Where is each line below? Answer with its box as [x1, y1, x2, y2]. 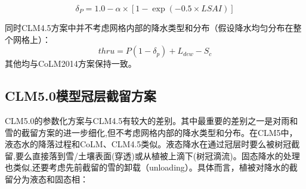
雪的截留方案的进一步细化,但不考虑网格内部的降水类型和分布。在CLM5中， [5, 126, 298, 138]
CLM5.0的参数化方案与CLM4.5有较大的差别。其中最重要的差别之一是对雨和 [5, 114, 298, 126]
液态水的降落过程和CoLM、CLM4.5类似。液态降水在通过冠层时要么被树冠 [5, 138, 292, 150]
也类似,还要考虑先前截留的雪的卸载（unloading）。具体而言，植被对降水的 [5, 161, 289, 173]
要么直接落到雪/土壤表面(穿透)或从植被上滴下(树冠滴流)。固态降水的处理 [15, 149, 300, 162]
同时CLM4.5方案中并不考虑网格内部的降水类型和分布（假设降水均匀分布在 [5, 21, 293, 33]
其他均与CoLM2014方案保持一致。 [5, 57, 137, 70]
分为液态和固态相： [13, 172, 88, 185]
